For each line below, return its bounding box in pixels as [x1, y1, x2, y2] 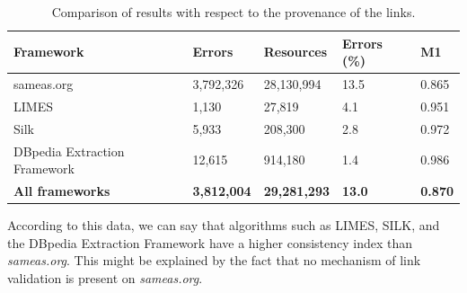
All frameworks [13, 182, 110, 200]
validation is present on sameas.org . [7, 268, 203, 287]
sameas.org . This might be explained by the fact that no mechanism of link [7, 251, 421, 270]
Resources [263, 42, 328, 61]
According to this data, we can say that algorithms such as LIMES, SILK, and [7, 216, 440, 235]
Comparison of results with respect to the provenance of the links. [51, 3, 416, 21]
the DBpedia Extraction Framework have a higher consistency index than [7, 233, 413, 252]
